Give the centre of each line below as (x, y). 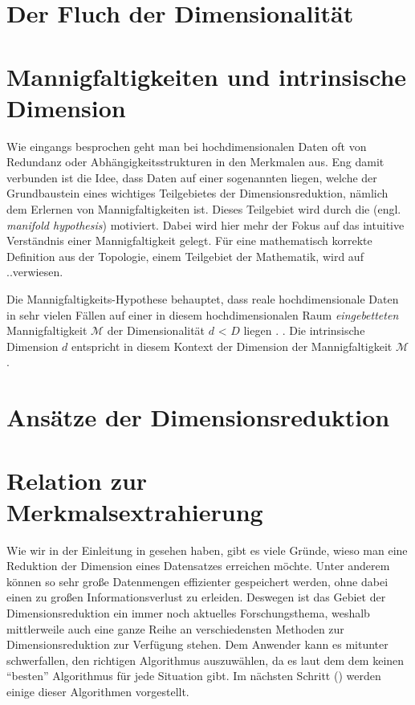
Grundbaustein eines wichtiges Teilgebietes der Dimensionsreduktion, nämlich (197, 193)
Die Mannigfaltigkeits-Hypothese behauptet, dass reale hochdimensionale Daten (203, 299)
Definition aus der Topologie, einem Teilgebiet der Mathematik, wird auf (185, 256)
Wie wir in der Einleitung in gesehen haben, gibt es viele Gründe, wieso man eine (207, 550)
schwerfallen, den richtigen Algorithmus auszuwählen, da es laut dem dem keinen (205, 660)
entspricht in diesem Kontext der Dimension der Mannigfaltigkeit (232, 346)
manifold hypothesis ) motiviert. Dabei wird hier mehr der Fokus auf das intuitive (205, 224)
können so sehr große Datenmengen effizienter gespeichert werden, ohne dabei (197, 581)
